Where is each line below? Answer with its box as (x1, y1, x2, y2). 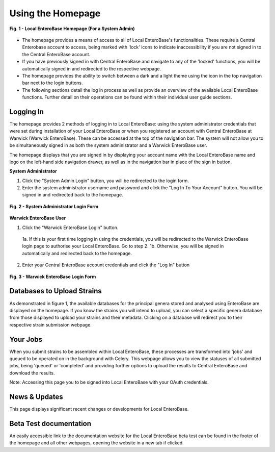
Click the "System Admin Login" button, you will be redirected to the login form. (22, 178, 189, 184)
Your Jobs (9, 335, 43, 344)
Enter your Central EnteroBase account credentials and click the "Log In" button (22, 262, 190, 268)
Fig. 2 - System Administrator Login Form (9, 203, 99, 209)
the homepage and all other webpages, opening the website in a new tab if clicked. (9, 440, 184, 446)
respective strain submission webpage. (9, 321, 92, 328)
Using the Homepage (9, 8, 101, 19)
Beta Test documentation (9, 419, 92, 428)
